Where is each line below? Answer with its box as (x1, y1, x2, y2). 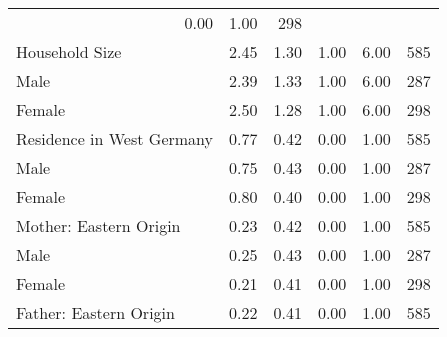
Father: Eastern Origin (16, 301, 175, 324)
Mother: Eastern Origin (16, 214, 181, 237)
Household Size (16, 40, 122, 63)
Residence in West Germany (16, 127, 213, 150)
